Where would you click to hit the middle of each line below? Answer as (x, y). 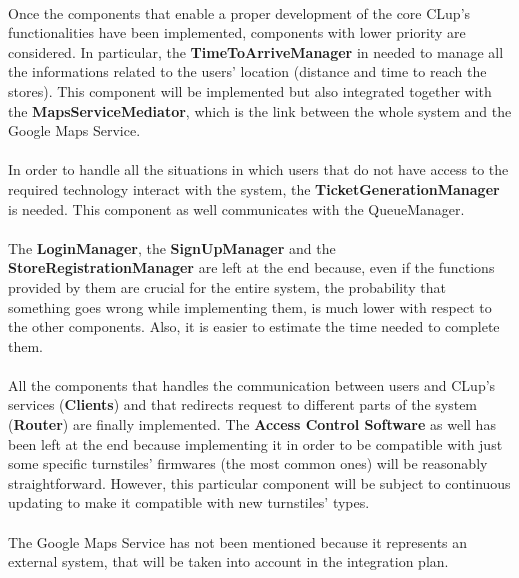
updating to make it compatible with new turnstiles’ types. (189, 502)
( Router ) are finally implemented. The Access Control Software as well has (252, 424)
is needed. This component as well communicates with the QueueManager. (236, 208)
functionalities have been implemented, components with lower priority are (237, 32)
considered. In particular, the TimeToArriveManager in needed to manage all (256, 51)
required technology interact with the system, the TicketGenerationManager (254, 188)
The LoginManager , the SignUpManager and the (172, 247)
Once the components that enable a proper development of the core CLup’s (239, 12)
